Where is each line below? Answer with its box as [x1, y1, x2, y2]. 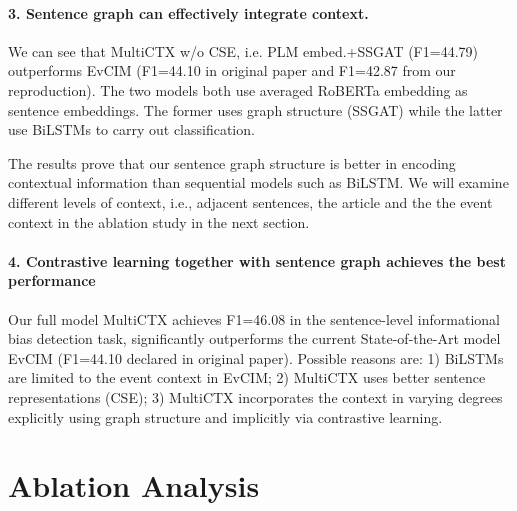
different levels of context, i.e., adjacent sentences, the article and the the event [8, 191, 493, 212]
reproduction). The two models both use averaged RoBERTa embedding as [8, 79, 468, 100]
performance [8, 270, 96, 291]
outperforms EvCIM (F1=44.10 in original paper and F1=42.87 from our [8, 60, 456, 81]
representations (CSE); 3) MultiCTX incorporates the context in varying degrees [8, 386, 503, 407]
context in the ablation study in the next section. [8, 211, 310, 232]
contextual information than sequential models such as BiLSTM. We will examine [8, 172, 509, 193]
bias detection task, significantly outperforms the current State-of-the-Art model [8, 328, 501, 349]
